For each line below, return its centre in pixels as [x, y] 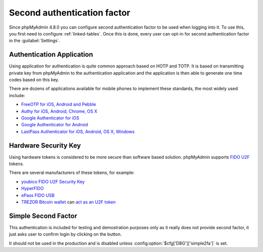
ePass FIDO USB [38, 195]
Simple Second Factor [43, 216]
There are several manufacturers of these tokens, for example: [72, 173]
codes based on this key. [34, 80]
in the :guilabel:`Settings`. [35, 41]
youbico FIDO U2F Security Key [53, 182]
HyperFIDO [32, 188]
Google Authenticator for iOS [50, 118]
